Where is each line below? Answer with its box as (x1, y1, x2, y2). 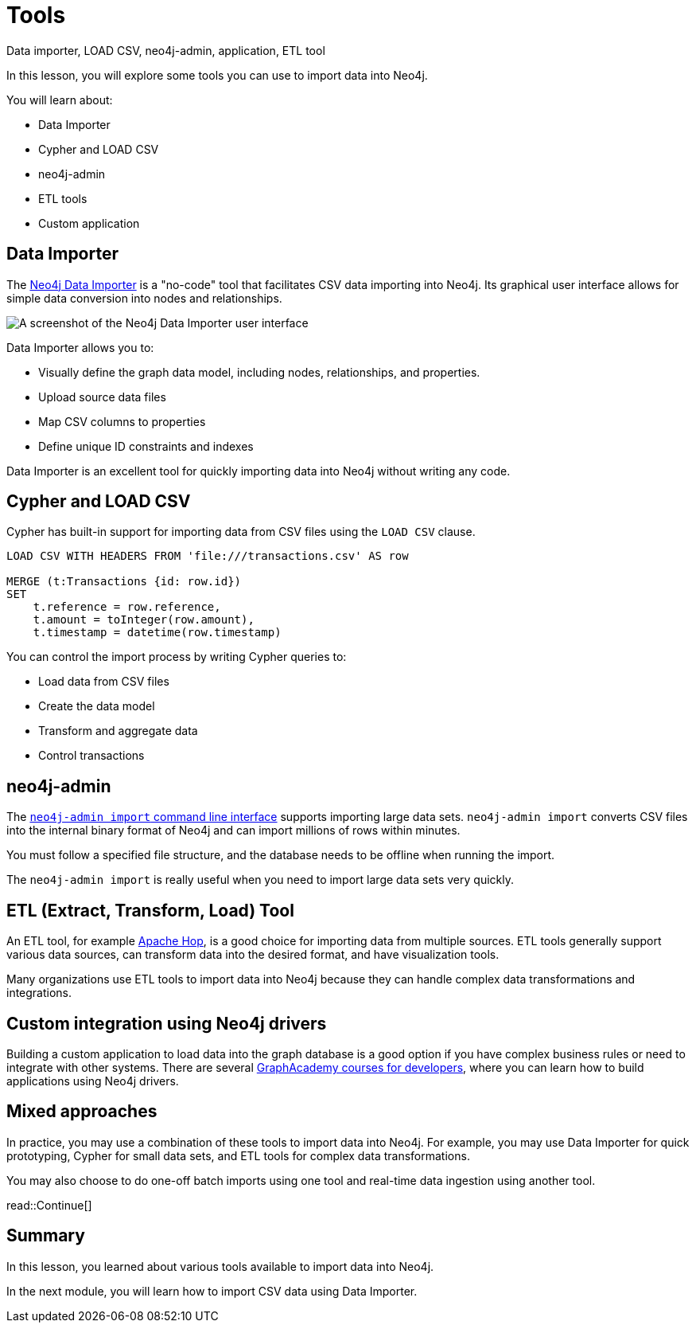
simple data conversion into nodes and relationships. (6, 291, 282, 305)
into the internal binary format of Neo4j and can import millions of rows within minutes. (6, 823, 461, 838)
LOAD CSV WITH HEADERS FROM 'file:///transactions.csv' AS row (6, 549, 409, 563)
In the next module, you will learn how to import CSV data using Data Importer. (6, 1284, 418, 1298)
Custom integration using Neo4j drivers (6, 1013, 327, 1034)
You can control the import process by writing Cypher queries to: (6, 650, 347, 664)
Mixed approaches (6, 1101, 157, 1122)
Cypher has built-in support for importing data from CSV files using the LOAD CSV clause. (6, 525, 476, 539)
